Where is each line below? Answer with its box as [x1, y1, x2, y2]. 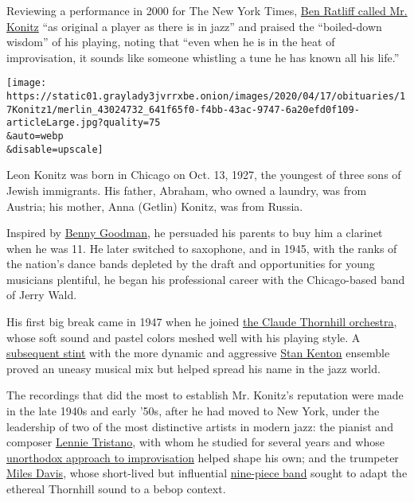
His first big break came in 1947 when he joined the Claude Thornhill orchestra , [6, 313, 397, 330]
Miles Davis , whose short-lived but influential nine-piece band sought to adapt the [6, 465, 408, 481]
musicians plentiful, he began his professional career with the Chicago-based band [6, 270, 405, 287]
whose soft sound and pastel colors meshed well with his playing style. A [6, 329, 361, 345]
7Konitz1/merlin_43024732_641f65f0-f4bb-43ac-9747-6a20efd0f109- [6, 103, 360, 115]
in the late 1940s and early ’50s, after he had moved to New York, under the [6, 403, 380, 419]
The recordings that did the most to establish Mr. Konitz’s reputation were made [6, 387, 404, 403]
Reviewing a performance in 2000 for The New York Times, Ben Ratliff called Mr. [6, 2, 408, 18]
